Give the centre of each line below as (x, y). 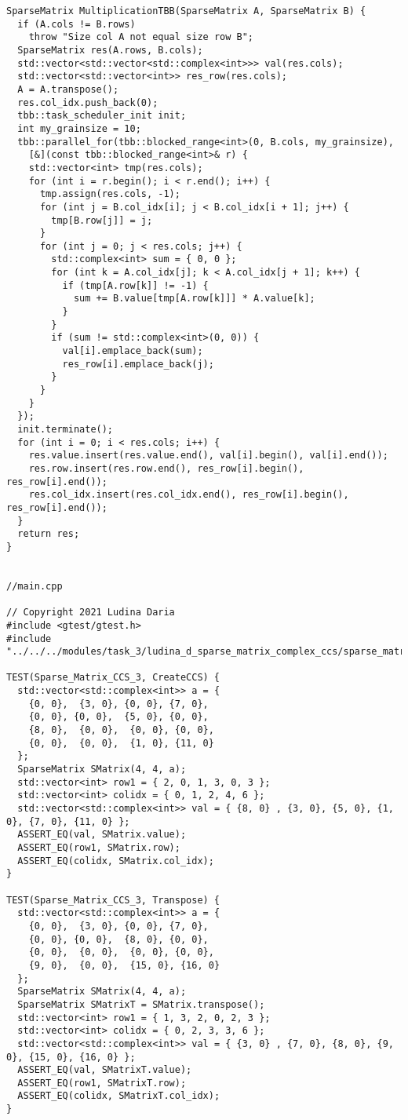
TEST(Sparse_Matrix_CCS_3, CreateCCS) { (113, 678)
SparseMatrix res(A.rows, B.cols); (110, 50)
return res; (49, 534)
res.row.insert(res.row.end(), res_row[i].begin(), (166, 468)
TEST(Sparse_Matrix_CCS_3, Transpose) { (113, 900)
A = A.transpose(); (68, 89)
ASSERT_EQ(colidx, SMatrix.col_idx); (116, 861)
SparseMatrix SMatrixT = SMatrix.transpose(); (141, 1004)
